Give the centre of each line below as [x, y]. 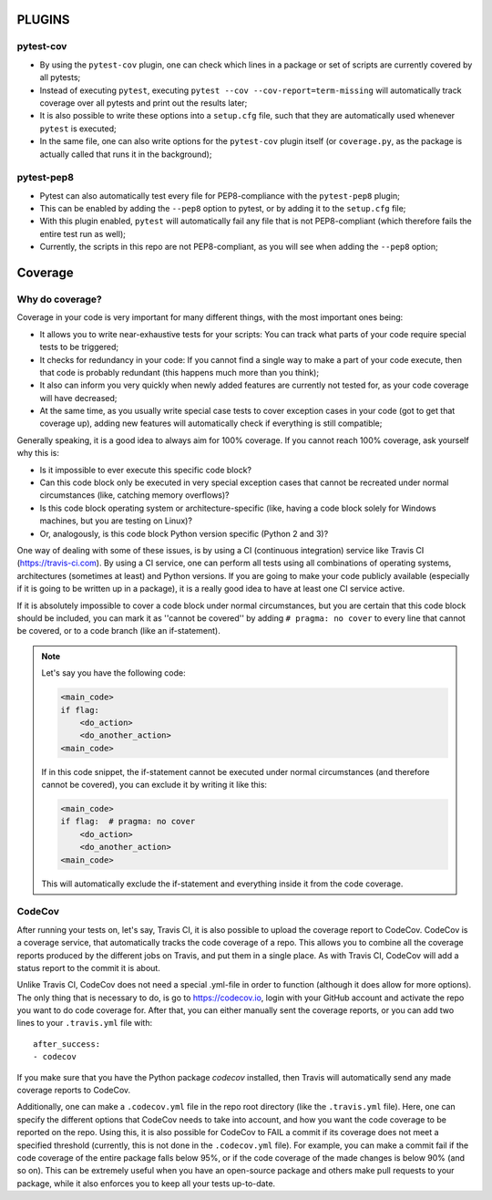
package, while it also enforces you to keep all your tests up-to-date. [146, 1183]
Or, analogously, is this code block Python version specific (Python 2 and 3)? [184, 533]
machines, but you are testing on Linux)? [116, 521]
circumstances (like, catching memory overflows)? [134, 495]
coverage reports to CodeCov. [74, 1091]
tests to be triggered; [79, 347]
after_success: [67, 1044]
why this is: [38, 453]
